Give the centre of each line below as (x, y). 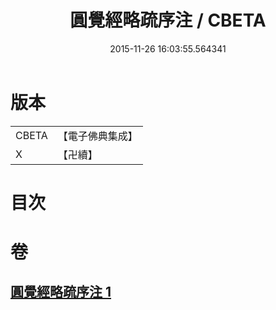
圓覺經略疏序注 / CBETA (168, 20)
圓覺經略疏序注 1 (61, 292)
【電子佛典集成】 (97, 136)
